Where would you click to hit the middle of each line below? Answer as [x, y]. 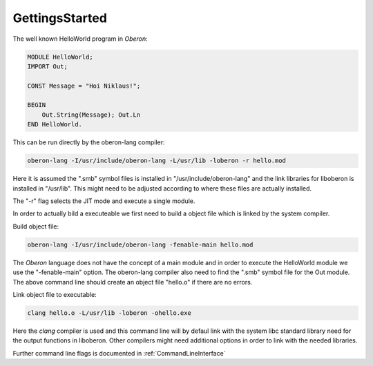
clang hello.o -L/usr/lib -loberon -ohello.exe [109, 313]
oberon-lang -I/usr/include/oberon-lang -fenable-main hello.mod [140, 244]
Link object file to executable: [55, 294]
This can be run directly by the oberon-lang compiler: [89, 142]
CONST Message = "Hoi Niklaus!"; [84, 86]
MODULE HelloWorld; [60, 57]
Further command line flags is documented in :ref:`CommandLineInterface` [119, 353]
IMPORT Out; [48, 66]
